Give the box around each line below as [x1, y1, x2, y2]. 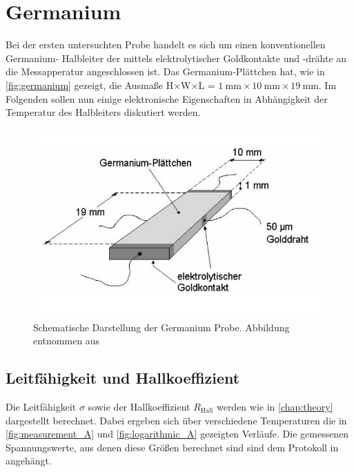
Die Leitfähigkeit [6, 399, 77, 413]
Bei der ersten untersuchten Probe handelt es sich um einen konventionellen [6, 37, 326, 52]
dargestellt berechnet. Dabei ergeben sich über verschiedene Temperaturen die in [6, 413, 347, 427]
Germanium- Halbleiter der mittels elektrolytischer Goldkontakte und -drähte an [6, 50, 347, 65]
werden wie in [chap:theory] [216, 399, 333, 413]
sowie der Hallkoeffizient [88, 399, 190, 413]
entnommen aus [33, 333, 100, 348]
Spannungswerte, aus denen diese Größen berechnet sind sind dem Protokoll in [6, 440, 339, 454]
